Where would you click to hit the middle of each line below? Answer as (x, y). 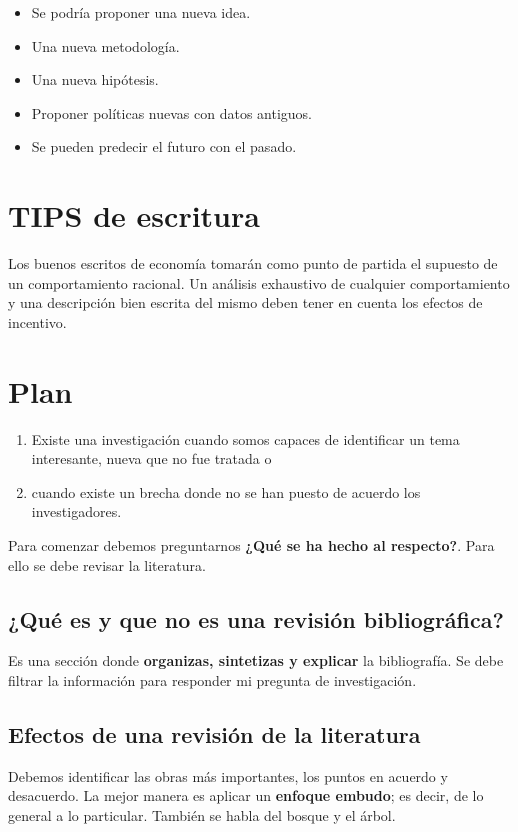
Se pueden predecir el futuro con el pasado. (164, 146)
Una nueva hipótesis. (95, 79)
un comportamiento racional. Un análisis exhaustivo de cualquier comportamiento (259, 282)
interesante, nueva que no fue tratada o (151, 458)
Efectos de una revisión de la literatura (214, 733)
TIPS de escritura (134, 215)
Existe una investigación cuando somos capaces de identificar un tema (245, 438)
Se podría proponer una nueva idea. (141, 12)
